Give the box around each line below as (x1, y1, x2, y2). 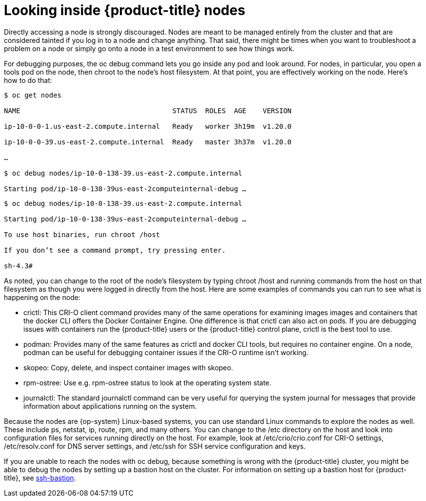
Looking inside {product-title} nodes (4, 2, 246, 19)
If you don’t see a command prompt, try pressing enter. (4, 246, 226, 254)
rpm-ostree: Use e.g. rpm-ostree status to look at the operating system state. (23, 378, 271, 387)
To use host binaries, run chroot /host (4, 230, 160, 239)
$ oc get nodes (4, 91, 62, 99)
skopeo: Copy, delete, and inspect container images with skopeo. (23, 363, 233, 372)
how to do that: (4, 76, 52, 84)
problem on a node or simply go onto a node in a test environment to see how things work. (4, 44, 294, 53)
